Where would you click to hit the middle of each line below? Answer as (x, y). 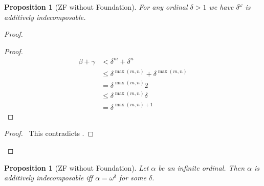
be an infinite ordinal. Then (202, 167)
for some (133, 178)
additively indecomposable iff (49, 178)
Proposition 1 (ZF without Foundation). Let (76, 167)
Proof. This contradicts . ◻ (49, 133)
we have (221, 7)
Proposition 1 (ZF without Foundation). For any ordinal (96, 7)
